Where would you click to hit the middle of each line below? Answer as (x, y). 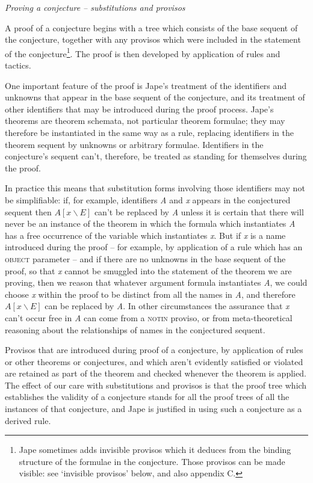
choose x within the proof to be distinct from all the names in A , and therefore (150, 294)
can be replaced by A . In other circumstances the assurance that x (167, 306)
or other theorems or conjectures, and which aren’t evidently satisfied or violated (154, 361)
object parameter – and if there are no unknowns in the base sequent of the (145, 258)
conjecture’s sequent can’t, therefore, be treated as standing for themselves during (156, 156)
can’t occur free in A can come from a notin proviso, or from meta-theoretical (149, 317)
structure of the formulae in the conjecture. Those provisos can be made (152, 461)
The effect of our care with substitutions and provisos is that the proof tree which (156, 385)
